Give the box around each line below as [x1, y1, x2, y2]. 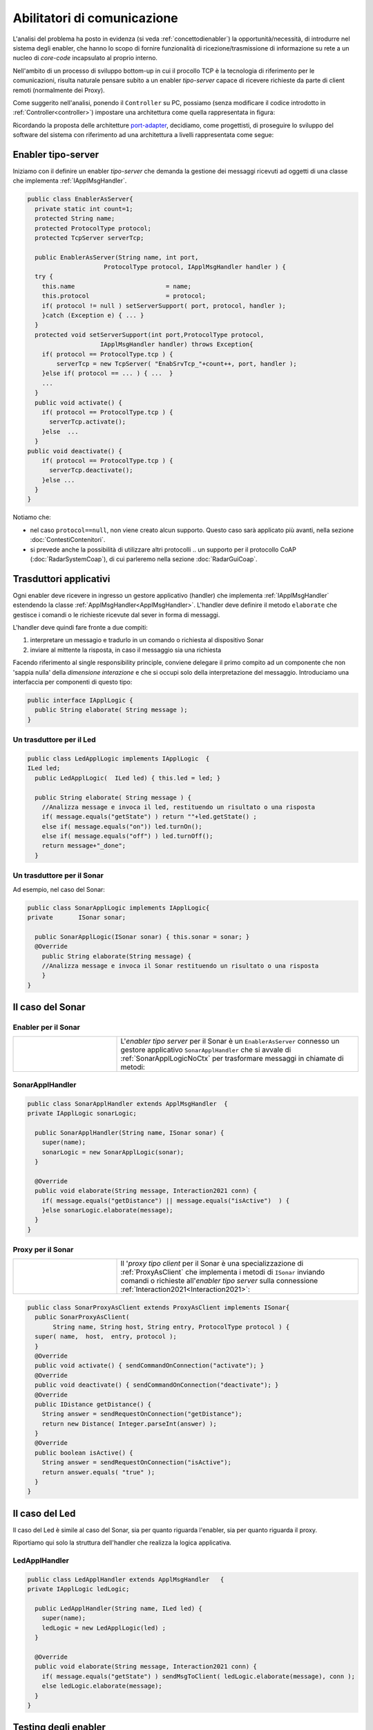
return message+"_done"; [41, 841, 126, 850]
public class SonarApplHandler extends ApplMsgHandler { [27, 1100, 228, 1107]
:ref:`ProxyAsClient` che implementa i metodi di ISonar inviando [120, 1267, 325, 1277]
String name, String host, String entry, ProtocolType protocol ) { [52, 1322, 290, 1331]
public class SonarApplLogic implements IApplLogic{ [27, 904, 210, 911]
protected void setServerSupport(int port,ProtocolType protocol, [35, 331, 265, 338]
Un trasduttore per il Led [12, 735, 96, 745]
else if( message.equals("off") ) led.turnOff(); [41, 832, 213, 840]
